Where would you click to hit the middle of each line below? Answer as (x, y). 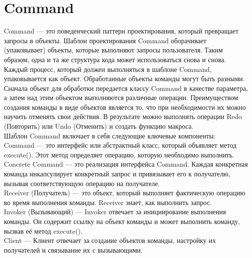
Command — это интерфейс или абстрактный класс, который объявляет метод (120, 145)
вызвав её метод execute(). (43, 231)
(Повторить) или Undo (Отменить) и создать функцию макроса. (99, 126)
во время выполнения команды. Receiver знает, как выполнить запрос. (108, 202)
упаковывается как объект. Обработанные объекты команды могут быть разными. (124, 78)
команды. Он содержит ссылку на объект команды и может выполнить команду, (122, 221)
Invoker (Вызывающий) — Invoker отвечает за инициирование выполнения (115, 212)
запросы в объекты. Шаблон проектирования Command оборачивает (105, 40)
